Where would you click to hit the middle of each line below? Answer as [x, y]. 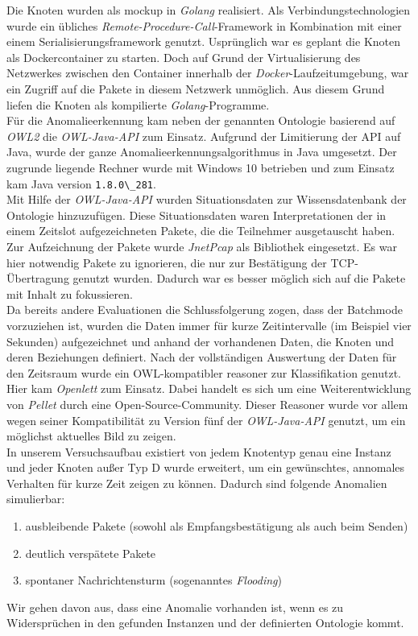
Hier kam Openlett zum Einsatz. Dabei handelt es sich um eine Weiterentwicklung [209, 388]
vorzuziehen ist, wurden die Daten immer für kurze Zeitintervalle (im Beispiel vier [209, 325]
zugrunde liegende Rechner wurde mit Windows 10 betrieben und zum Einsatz [201, 167]
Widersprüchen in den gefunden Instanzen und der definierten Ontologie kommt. [205, 623]
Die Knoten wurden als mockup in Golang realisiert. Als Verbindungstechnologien [209, 10]
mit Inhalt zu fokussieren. [70, 293]
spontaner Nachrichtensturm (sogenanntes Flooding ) [153, 580]
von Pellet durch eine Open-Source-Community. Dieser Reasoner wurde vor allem [207, 404]
